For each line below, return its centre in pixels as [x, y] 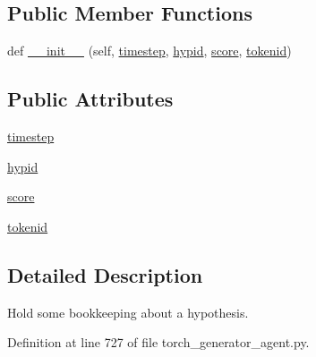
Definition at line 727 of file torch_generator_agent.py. [158, 342]
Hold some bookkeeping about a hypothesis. [128, 312]
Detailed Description [105, 274]
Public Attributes [90, 99]
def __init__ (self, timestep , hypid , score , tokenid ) [149, 51]
